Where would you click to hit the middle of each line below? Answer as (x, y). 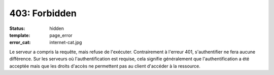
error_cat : (20, 43)
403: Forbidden (43, 13)
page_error (61, 35)
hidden (57, 28)
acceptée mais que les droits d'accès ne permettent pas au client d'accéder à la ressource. (105, 66)
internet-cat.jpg (66, 43)
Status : (17, 28)
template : (20, 35)
